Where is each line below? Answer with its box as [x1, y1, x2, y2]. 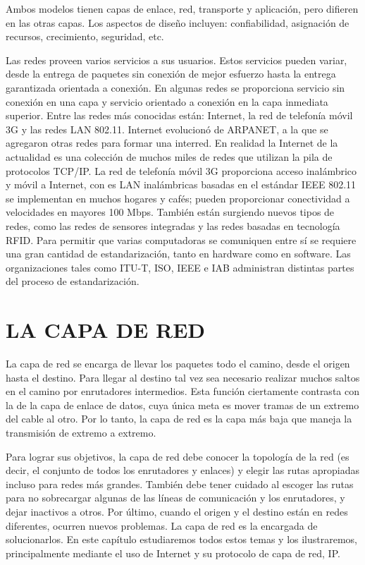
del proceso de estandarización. [6, 274, 140, 288]
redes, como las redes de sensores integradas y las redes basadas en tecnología [6, 218, 340, 233]
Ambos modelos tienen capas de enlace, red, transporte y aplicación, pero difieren [6, 1, 359, 16]
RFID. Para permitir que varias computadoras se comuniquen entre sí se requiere [6, 232, 357, 247]
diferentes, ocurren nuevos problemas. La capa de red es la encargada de [6, 518, 318, 533]
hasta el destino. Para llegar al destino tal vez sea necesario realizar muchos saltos [6, 370, 360, 384]
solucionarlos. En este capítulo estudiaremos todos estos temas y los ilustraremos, [6, 532, 357, 547]
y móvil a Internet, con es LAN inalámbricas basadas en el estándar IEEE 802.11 [6, 177, 357, 192]
